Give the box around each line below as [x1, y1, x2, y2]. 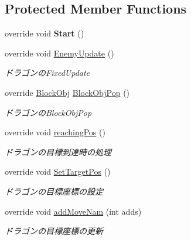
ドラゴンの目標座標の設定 [5, 185, 103, 197]
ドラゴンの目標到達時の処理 [5, 145, 111, 158]
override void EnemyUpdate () [5, 46, 114, 59]
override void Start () [5, 27, 84, 39]
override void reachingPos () [5, 126, 105, 138]
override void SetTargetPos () [5, 165, 111, 178]
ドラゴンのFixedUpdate [5, 66, 90, 79]
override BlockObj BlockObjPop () [5, 86, 130, 98]
